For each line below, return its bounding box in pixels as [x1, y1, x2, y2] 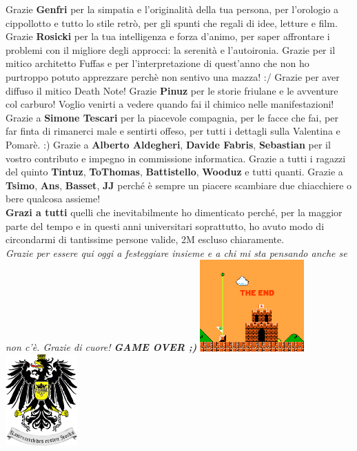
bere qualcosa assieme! [6, 191, 101, 206]
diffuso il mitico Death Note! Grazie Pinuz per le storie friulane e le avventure [6, 83, 338, 97]
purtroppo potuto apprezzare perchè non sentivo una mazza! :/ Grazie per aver [6, 69, 340, 84]
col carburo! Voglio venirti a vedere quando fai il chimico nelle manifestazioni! [6, 97, 334, 111]
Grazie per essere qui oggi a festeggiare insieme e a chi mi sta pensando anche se [6, 245, 347, 260]
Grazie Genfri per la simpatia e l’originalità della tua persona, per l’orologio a [6, 2, 339, 16]
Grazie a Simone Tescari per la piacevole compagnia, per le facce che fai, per [6, 110, 338, 124]
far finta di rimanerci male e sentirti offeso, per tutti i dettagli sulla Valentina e [6, 124, 340, 138]
